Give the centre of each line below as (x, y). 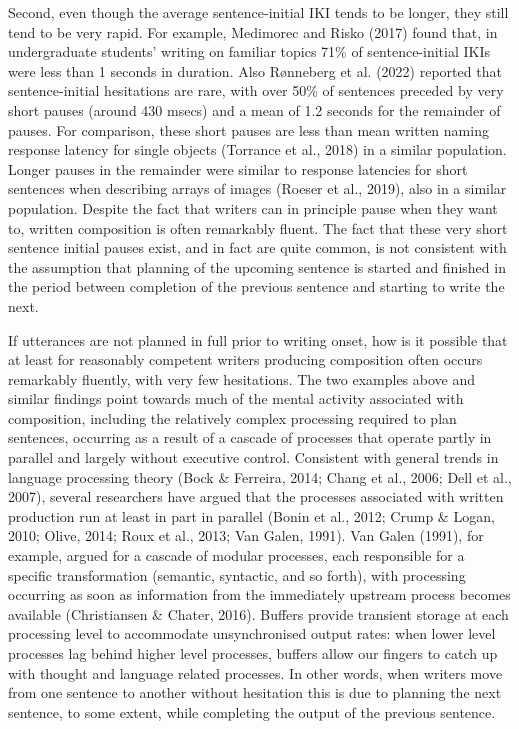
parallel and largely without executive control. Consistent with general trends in (253, 457)
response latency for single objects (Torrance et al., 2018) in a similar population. (257, 149)
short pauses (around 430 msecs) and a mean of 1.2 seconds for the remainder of (254, 109)
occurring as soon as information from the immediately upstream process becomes (259, 594)
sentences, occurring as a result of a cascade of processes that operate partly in (250, 437)
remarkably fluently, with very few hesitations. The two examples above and (242, 378)
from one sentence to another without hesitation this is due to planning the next (255, 692)
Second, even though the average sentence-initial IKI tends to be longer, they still (258, 12)
